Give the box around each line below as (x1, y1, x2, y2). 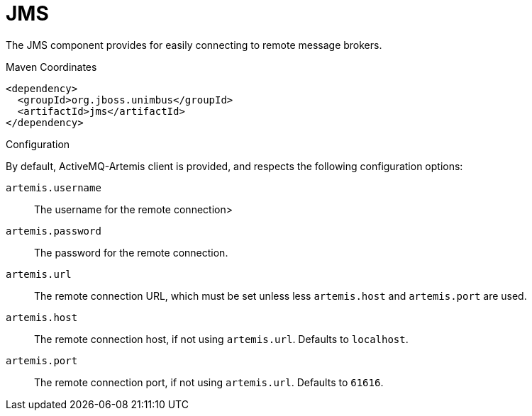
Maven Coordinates (6, 60, 97, 73)
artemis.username (6, 181, 101, 193)
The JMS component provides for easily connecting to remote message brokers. (6, 38, 382, 51)
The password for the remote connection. (34, 246, 228, 259)
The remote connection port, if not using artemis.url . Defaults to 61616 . (34, 376, 384, 388)
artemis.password (6, 225, 101, 237)
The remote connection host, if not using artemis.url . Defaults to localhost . (34, 332, 409, 345)
